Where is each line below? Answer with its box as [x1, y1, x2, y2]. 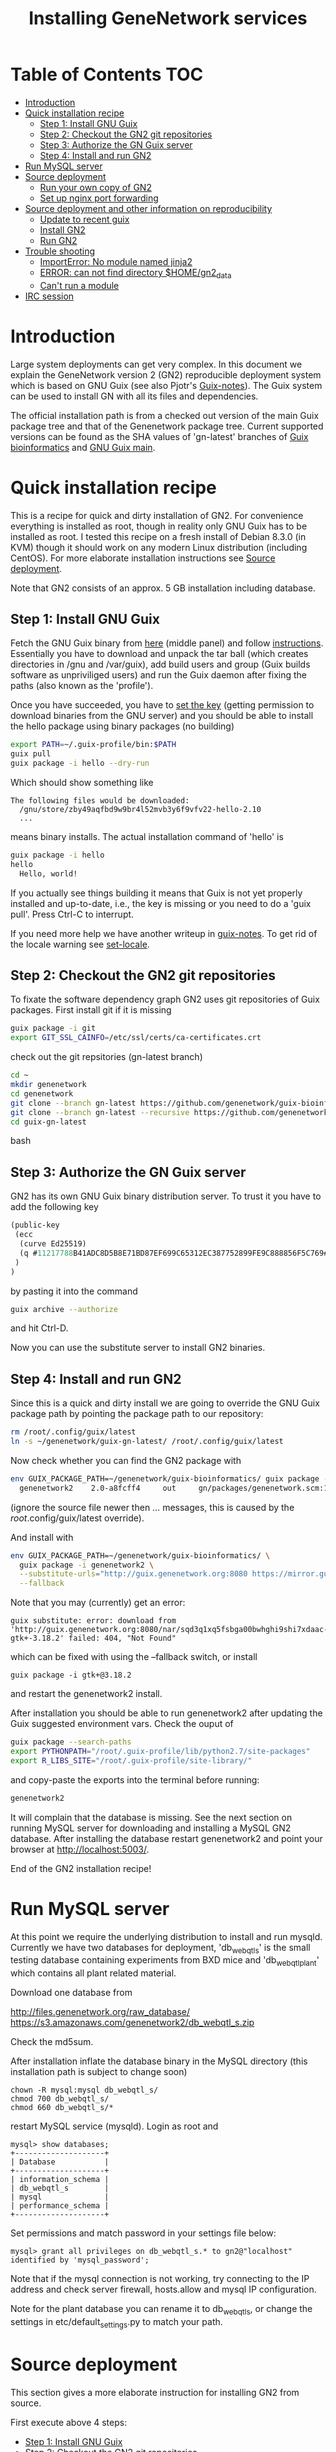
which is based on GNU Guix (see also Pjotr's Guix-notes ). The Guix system [10, 379, 323, 391]
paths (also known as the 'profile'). [10, 680, 154, 692]
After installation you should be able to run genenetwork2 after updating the [10, 1707, 323, 1719]
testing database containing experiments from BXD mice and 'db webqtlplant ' [10, 1954, 320, 1969]
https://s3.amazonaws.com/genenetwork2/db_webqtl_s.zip [10, 2017, 255, 2029]
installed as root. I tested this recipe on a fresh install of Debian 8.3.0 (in [10, 530, 307, 542]
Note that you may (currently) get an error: [10, 1597, 186, 1609]
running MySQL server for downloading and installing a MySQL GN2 [10, 1822, 292, 1834]
